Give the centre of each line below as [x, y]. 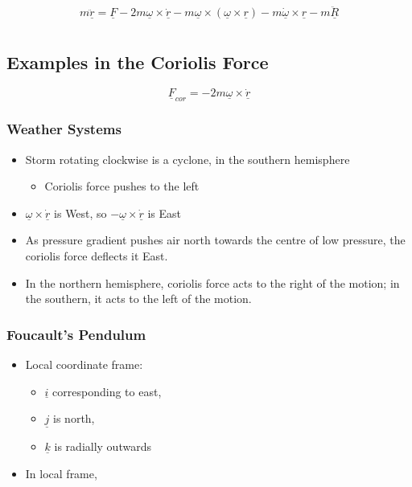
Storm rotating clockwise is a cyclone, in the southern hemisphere [187, 159]
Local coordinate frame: [84, 364]
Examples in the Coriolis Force [138, 62]
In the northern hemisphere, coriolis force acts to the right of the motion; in [212, 282]
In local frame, [61, 474]
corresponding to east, [107, 391]
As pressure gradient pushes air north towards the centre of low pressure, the [215, 240]
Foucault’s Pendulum [76, 334]
